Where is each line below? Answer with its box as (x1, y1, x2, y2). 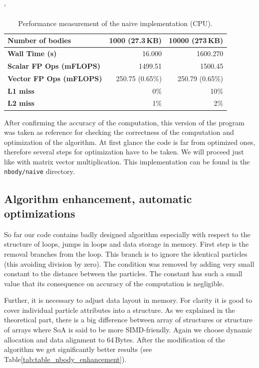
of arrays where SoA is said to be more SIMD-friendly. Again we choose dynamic (4, 324, 252, 335)
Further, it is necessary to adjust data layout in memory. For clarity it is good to (4, 295, 252, 305)
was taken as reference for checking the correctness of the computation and (4, 127, 234, 137)
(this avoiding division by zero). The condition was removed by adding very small (4, 258, 254, 269)
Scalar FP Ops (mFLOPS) (8, 60, 101, 71)
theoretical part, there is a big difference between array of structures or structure (4, 314, 252, 325)
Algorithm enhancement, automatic (4, 191, 192, 206)
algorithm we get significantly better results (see (4, 344, 152, 354)
